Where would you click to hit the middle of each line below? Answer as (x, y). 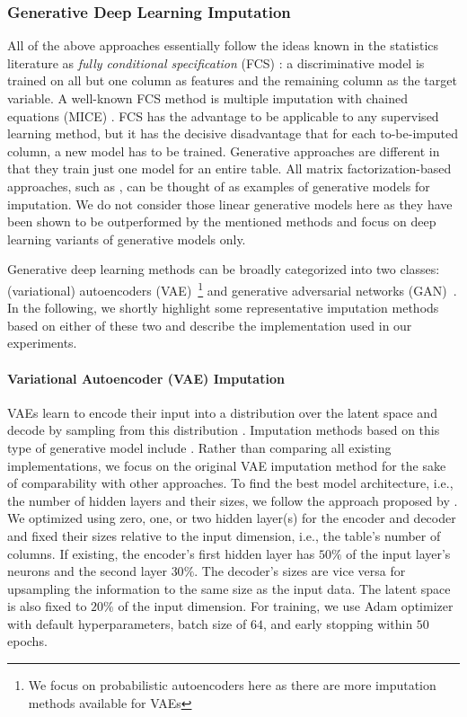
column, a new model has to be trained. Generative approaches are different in (224, 150)
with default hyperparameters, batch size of (127, 623)
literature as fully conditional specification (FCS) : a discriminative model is (216, 62)
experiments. (42, 343)
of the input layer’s (398, 553)
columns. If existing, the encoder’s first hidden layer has (161, 553)
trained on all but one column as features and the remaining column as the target (232, 80)
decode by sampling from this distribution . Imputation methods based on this (224, 430)
